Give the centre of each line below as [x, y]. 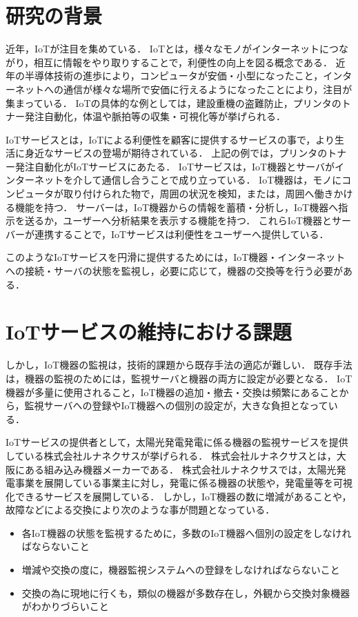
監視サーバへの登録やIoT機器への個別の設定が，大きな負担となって [176, 405]
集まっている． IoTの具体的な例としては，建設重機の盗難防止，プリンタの [173, 102]
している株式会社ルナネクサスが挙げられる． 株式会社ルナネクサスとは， [171, 455]
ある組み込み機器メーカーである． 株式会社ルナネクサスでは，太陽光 [180, 469]
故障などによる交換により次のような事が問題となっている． [140, 510]
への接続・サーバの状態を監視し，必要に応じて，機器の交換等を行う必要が [174, 271]
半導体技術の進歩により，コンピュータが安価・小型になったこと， [174, 76]
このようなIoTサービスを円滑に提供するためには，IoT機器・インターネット [176, 257]
